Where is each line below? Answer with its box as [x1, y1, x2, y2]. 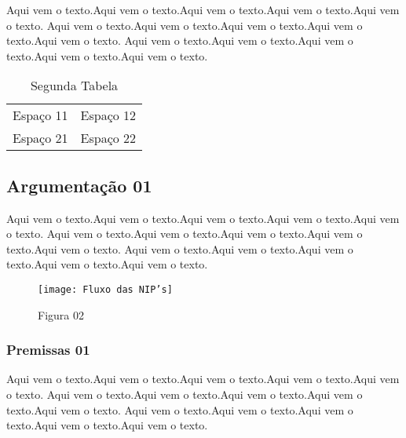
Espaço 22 [80, 129, 137, 148]
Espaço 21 [13, 129, 68, 148]
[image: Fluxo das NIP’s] [38, 283, 173, 295]
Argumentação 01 [6, 173, 152, 197]
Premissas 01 [6, 340, 90, 360]
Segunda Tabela [30, 76, 119, 95]
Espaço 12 [80, 106, 137, 125]
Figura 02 [38, 306, 84, 323]
